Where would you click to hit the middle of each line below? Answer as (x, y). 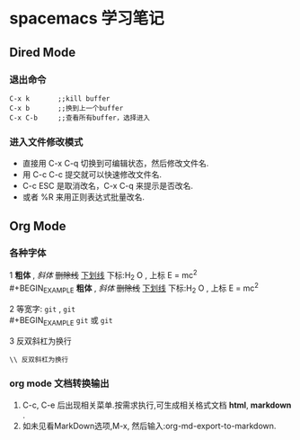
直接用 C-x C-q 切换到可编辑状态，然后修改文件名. (115, 164)
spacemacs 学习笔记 (87, 18)
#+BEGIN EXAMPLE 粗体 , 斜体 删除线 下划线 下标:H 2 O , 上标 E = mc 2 (134, 288)
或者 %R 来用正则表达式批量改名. (84, 197)
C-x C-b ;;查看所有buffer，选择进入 (80, 118)
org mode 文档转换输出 (59, 383)
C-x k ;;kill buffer (60, 99)
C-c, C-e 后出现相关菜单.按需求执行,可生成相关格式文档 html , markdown (157, 405)
